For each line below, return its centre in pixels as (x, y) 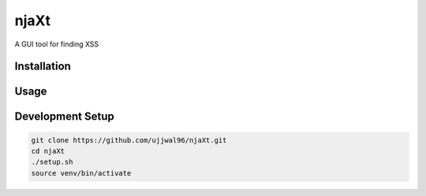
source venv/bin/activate (81, 173)
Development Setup (64, 117)
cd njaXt (48, 151)
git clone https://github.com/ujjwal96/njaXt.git (129, 140)
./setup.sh (52, 162)
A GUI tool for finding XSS (57, 44)
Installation (43, 67)
